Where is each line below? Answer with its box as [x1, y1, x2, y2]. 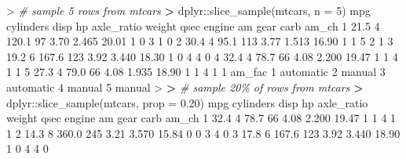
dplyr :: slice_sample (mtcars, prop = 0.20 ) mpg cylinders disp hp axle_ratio [6, 94, 368, 110]
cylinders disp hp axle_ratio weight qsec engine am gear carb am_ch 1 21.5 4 [6, 17, 380, 34]
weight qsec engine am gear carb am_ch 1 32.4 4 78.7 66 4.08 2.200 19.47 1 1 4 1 [6, 110, 397, 126]
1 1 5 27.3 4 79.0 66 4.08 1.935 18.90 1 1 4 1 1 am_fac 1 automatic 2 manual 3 [6, 63, 386, 80]
